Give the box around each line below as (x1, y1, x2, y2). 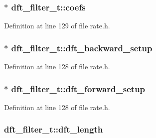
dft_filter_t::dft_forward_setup (11, 82, 146, 95)
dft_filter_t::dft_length (4, 123, 103, 136)
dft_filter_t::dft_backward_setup (11, 41, 153, 54)
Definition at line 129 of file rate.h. (4, 20, 110, 31)
